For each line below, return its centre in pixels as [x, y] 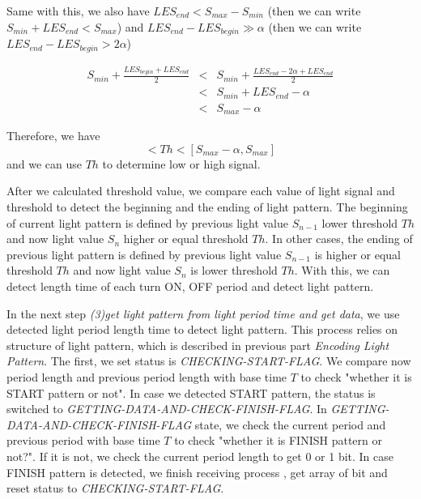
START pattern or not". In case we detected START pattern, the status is [191, 392]
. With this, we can [342, 270]
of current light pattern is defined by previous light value [148, 222]
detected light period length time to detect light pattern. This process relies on [202, 329]
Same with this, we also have [78, 11]
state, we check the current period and [290, 424]
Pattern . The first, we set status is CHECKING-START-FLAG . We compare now [209, 361]
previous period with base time [83, 440]
